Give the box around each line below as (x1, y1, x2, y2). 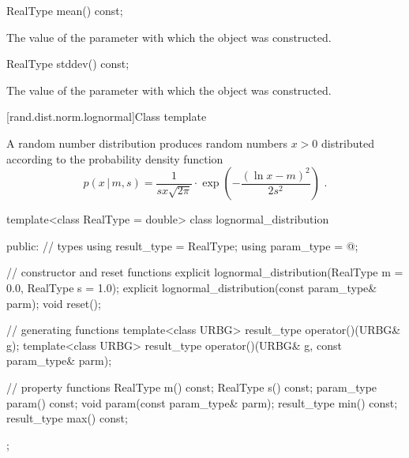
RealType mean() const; (6, 2, 123, 18)
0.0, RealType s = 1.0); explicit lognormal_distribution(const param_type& (6, 279, 377, 295)
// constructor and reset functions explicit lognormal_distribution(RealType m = (6, 264, 403, 280)
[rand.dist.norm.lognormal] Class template (6, 108, 207, 125)
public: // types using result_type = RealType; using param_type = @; (6, 237, 358, 253)
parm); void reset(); (6, 295, 101, 311)
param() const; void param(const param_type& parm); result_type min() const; (6, 394, 398, 411)
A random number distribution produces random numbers (6, 134, 287, 151)
